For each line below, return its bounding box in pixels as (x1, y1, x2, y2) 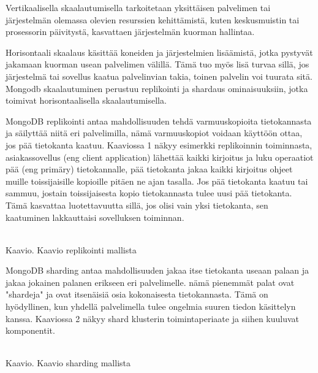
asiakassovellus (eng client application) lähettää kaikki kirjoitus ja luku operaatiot (6, 150, 314, 163)
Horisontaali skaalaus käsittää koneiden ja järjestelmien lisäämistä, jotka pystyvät (6, 45, 313, 58)
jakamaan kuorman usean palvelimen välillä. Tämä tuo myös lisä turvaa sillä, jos (6, 58, 309, 71)
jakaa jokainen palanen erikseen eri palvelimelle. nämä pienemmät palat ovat (6, 275, 295, 288)
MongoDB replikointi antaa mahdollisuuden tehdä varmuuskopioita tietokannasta (6, 114, 312, 127)
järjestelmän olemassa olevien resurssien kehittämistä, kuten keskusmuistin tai (6, 13, 300, 26)
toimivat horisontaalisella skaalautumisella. (6, 94, 167, 107)
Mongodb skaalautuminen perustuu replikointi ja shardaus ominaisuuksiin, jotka (6, 82, 308, 94)
